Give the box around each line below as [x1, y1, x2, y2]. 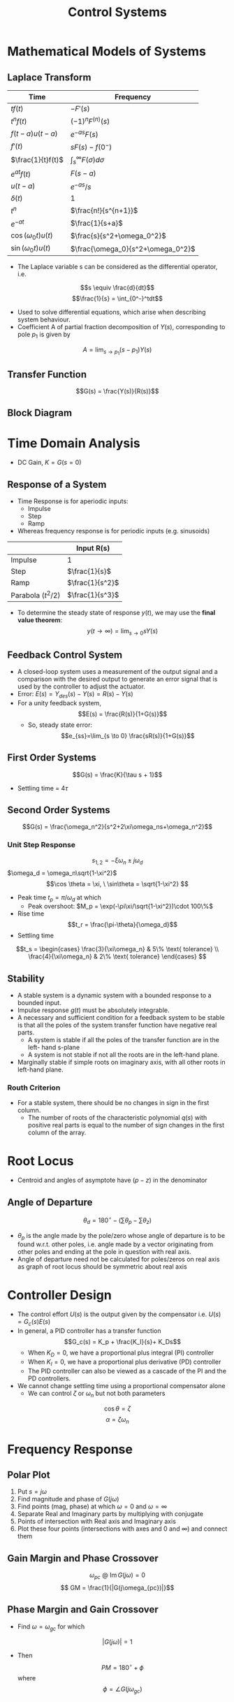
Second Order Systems [7, 805, 110, 816]
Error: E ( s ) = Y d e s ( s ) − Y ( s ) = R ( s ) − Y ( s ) [17, 690, 134, 700]
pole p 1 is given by [17, 330, 71, 340]
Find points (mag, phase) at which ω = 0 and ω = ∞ [17, 1502, 168, 1510]
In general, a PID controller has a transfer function [17, 1327, 161, 1335]
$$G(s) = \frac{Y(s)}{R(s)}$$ [75, 387, 159, 395]
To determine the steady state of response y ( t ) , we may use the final [17, 609, 216, 617]
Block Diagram [7, 407, 72, 419]
